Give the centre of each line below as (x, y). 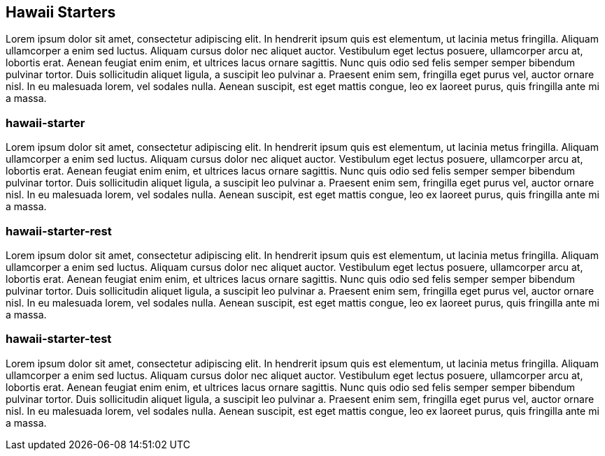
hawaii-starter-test (59, 339)
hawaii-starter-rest (59, 231)
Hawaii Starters (61, 12)
